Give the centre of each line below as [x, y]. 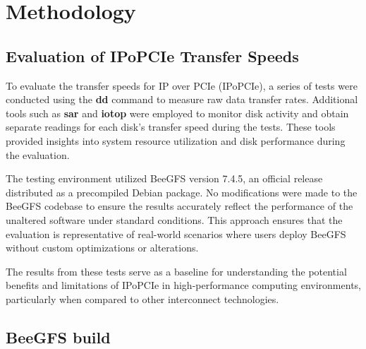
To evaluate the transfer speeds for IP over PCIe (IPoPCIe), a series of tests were [182, 85]
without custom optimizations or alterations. [102, 248]
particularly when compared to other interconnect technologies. [142, 298]
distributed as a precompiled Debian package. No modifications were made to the [182, 192]
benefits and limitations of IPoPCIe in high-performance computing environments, [183, 285]
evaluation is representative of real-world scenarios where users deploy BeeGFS [176, 233]
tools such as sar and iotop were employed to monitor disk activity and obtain [177, 113]
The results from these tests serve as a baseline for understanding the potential [176, 271]
